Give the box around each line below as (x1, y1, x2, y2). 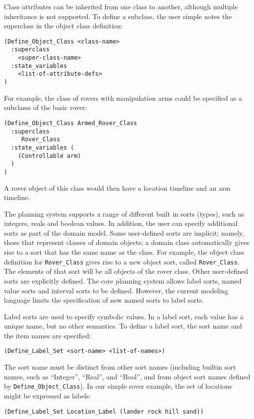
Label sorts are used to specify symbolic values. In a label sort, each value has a (4, 311, 244, 321)
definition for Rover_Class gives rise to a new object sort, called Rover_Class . (4, 256, 240, 266)
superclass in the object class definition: (4, 21, 123, 31)
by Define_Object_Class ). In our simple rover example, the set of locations (4, 381, 232, 391)
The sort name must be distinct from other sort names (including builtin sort (4, 362, 236, 372)
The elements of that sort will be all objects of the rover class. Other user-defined (4, 266, 248, 276)
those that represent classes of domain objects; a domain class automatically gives (4, 237, 250, 247)
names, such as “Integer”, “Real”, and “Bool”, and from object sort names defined (4, 371, 251, 381)
